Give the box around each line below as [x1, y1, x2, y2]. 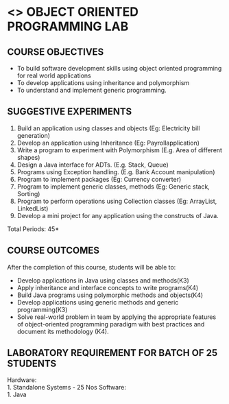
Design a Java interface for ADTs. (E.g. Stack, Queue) [16, 161, 169, 169]
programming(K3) [16, 305, 68, 313]
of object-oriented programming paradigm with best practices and [16, 320, 205, 328]
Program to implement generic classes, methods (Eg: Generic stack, [16, 182, 210, 191]
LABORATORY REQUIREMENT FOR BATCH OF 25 [7, 347, 218, 359]
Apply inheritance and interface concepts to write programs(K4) [16, 283, 199, 292]
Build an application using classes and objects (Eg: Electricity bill [16, 124, 200, 132]
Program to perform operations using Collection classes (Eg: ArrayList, [16, 197, 217, 205]
